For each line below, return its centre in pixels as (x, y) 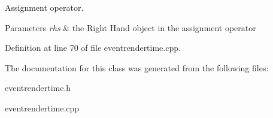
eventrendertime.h (38, 88)
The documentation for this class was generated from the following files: (137, 67)
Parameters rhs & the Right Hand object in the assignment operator (131, 27)
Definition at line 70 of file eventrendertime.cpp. (93, 48)
